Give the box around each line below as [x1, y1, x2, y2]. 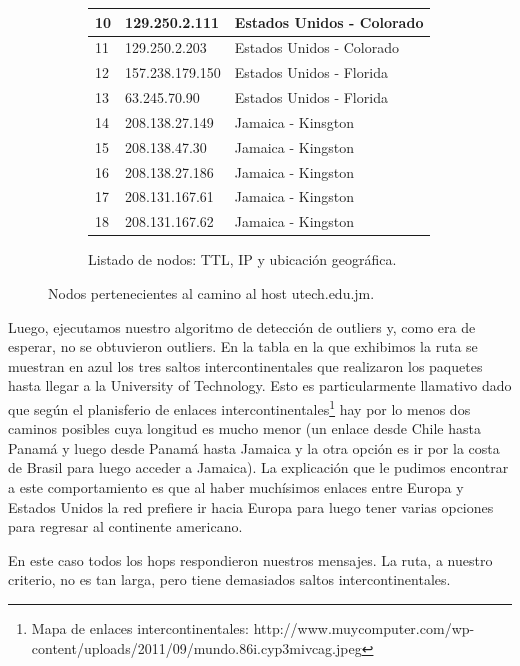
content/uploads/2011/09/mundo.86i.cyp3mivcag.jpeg [31, 637, 362, 658]
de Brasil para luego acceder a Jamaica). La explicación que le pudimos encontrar [8, 457, 509, 478]
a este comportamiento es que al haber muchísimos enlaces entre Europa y [8, 476, 464, 497]
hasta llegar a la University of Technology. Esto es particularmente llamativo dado [8, 375, 512, 396]
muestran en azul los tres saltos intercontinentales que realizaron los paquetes [8, 355, 483, 376]
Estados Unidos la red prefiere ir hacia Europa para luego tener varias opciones [8, 496, 494, 517]
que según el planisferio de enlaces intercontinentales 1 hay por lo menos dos [8, 395, 471, 419]
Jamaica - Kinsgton [234, 111, 355, 132]
